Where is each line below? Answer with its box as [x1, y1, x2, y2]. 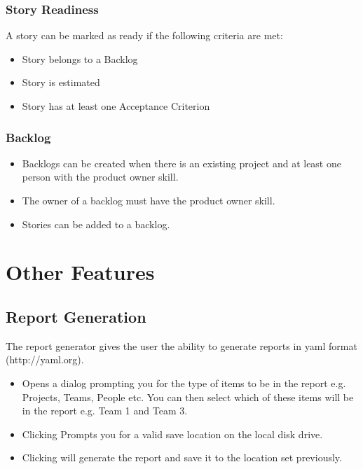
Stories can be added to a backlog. [22, 216, 170, 231]
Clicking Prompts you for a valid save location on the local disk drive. [22, 426, 323, 441]
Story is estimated [22, 75, 100, 90]
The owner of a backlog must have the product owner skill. [22, 193, 275, 207]
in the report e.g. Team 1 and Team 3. [22, 403, 188, 418]
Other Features [6, 258, 155, 286]
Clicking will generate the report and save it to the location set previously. [22, 450, 342, 465]
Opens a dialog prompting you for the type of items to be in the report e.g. [22, 375, 346, 390]
